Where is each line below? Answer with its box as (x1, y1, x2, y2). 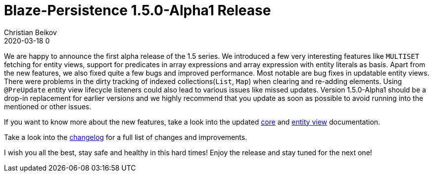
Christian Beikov (4, 28, 57, 37)
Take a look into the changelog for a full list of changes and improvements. (4, 132, 247, 141)
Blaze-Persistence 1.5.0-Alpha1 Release (4, 2, 271, 19)
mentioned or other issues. (4, 102, 92, 111)
